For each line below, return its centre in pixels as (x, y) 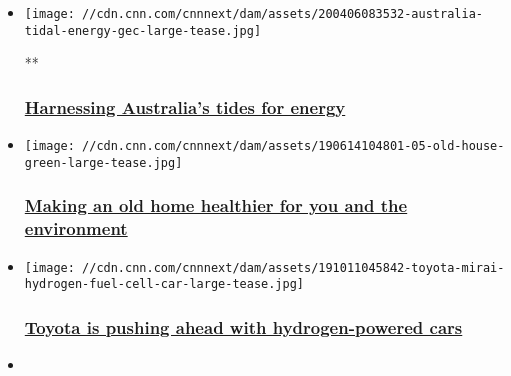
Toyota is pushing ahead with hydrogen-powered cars (243, 326)
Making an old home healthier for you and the (216, 205)
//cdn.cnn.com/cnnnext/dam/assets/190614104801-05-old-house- (293, 146)
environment (76, 228)
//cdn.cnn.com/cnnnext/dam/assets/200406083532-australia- (282, 14)
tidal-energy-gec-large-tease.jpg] (143, 30)
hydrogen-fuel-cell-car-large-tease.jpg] (164, 284)
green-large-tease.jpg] (103, 162)
